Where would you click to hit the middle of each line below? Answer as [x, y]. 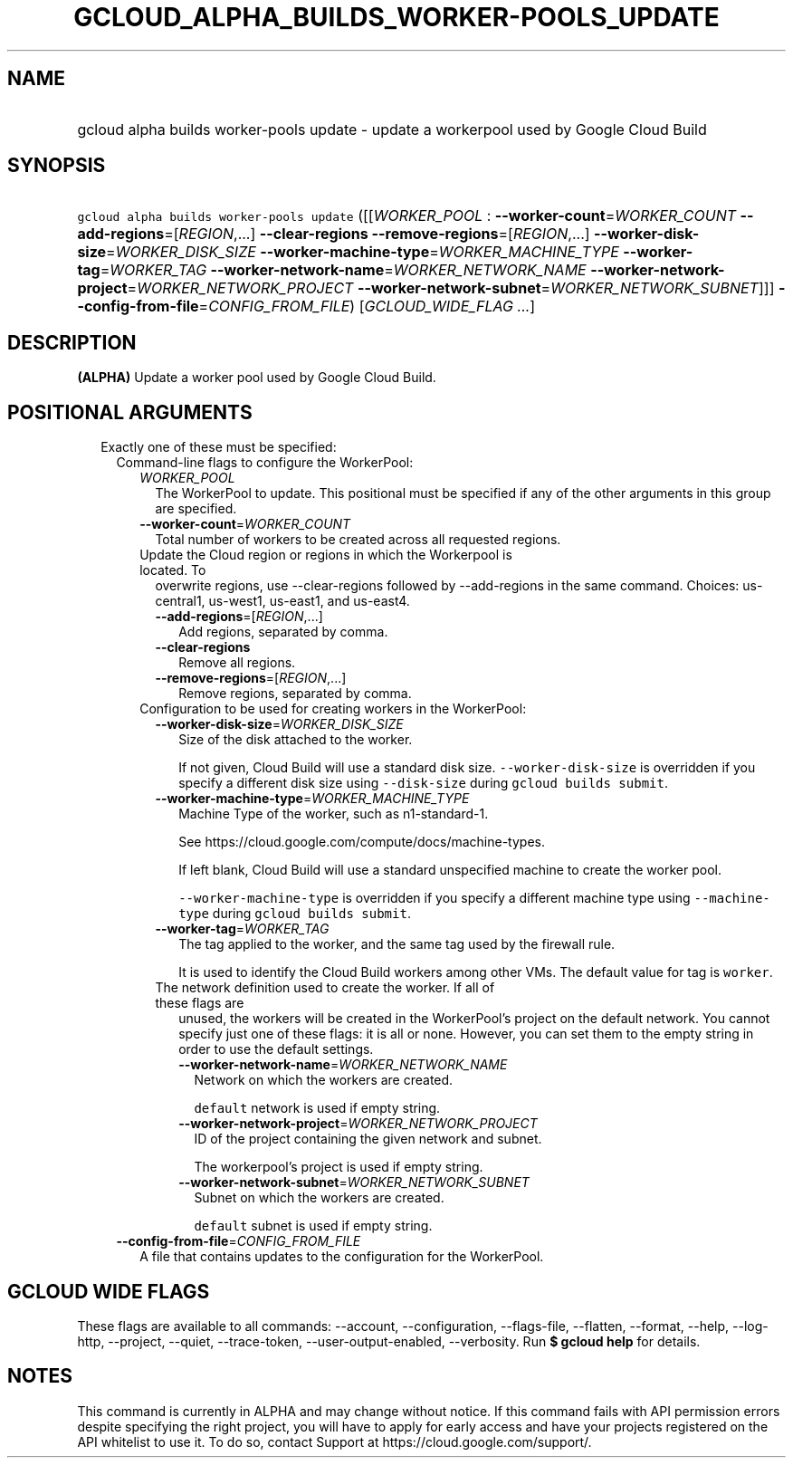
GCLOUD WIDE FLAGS [109, 1291]
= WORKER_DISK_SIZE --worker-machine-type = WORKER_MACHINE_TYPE [363, 252]
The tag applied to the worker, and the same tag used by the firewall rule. [397, 944]
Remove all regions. [237, 663]
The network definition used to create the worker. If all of [325, 988]
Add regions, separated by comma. [283, 632]
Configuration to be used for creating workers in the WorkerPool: [333, 709]
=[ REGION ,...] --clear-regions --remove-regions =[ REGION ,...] [377, 234]
